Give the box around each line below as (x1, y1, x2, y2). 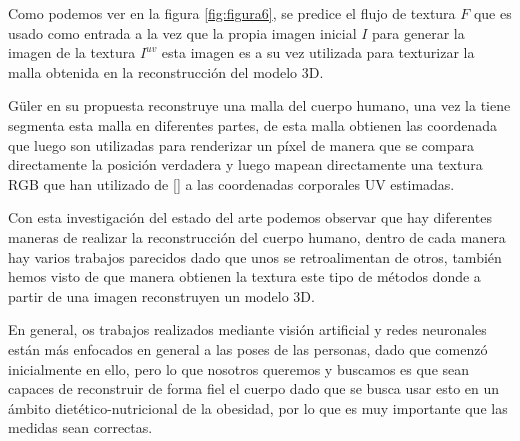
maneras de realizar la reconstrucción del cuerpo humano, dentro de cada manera (8, 226, 506, 247)
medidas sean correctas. (8, 417, 153, 438)
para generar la (372, 22, 465, 43)
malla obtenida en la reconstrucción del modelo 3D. (8, 61, 324, 82)
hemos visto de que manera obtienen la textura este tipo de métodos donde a (8, 266, 481, 287)
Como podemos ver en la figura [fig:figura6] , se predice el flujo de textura (8, 3, 456, 23)
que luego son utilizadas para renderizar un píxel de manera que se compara (8, 134, 474, 155)
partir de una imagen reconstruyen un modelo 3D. (8, 285, 315, 306)
